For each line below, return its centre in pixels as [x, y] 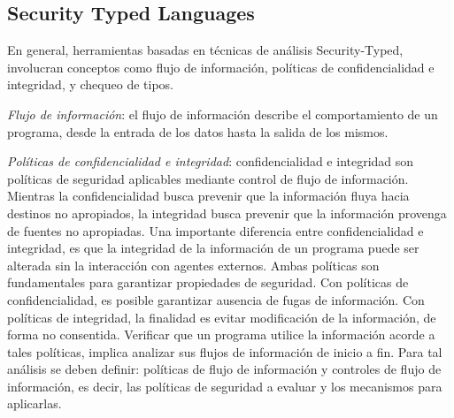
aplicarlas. [35, 403]
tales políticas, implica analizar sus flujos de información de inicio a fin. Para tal [225, 351]
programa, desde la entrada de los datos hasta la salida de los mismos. [198, 131]
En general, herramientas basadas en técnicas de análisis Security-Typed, [205, 50]
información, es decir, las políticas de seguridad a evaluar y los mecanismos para [225, 386]
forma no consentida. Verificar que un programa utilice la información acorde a [221, 334]
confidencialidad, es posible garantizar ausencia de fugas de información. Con [216, 299]
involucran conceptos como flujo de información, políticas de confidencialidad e [221, 67]
